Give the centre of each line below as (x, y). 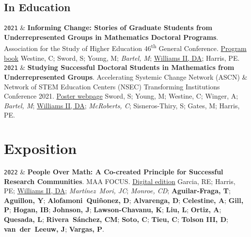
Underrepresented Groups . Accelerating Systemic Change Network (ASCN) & (126, 76)
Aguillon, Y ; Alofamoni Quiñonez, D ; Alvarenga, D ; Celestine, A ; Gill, (124, 200)
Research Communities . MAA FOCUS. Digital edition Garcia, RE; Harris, (120, 181)
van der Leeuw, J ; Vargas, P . (54, 229)
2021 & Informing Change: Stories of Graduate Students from (108, 27)
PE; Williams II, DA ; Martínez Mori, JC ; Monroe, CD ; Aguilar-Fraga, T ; (117, 191)
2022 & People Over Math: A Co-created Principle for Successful (114, 172)
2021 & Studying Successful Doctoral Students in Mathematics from (119, 67)
